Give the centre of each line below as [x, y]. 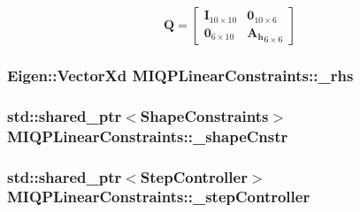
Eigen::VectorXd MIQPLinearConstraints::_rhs [180, 75]
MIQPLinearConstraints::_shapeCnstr [148, 136]
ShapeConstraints [204, 115]
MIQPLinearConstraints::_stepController [159, 197]
